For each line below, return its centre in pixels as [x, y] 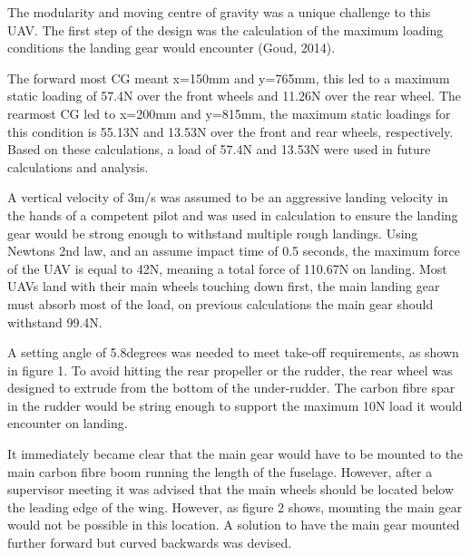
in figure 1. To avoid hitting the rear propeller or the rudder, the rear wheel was [230, 370]
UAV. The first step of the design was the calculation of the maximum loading [225, 29]
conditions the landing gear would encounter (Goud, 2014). [171, 48]
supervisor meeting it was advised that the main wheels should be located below [231, 489]
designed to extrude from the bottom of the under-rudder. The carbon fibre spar [231, 388]
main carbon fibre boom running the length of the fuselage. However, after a [220, 471]
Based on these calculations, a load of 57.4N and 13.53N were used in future [219, 149]
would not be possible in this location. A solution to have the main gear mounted [234, 525]
